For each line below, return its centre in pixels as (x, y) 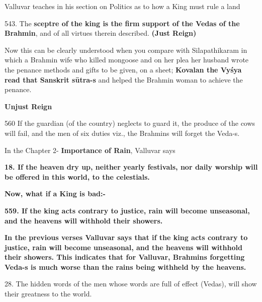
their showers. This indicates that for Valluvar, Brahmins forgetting (125, 257)
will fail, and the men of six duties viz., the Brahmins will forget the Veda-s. (122, 133)
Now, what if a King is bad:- (55, 194)
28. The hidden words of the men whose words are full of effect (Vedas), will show (131, 284)
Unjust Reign (28, 106)
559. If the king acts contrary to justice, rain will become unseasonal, (127, 210)
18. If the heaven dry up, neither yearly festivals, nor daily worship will (131, 167)
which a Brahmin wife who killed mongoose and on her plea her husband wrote (127, 60)
